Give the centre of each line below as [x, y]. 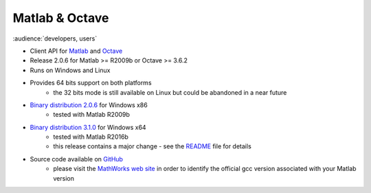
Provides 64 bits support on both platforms [91, 83]
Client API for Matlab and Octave [76, 51]
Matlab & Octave [61, 18]
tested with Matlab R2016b [91, 137]
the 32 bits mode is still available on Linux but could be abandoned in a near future [170, 92]
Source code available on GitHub [77, 159]
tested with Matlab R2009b [92, 115]
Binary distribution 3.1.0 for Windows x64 [88, 127]
